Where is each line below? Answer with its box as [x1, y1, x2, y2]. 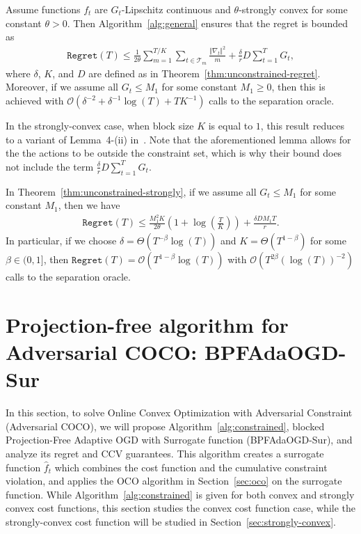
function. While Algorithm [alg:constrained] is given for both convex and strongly [6, 487, 355, 501]
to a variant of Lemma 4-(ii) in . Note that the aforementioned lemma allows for [6, 132, 351, 146]
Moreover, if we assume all [6, 79, 118, 94]
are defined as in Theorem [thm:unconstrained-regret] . [88, 65, 321, 80]
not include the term [6, 159, 94, 173]
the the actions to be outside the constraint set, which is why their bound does [6, 146, 342, 160]
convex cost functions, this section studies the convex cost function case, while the [6, 501, 356, 515]
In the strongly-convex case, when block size [6, 118, 194, 133]
